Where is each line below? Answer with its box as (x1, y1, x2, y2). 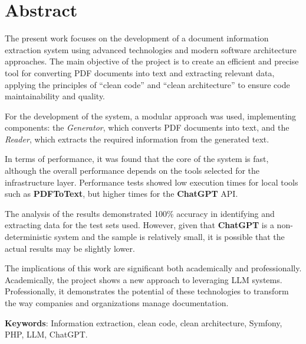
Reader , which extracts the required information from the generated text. (5, 132, 269, 145)
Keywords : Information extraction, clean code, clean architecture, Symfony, (5, 316, 282, 329)
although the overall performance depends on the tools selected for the (5, 164, 260, 177)
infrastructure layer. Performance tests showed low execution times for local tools (5, 176, 298, 188)
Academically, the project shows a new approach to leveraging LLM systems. (5, 273, 282, 285)
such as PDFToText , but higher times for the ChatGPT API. (5, 187, 238, 200)
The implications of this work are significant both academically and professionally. (5, 262, 302, 274)
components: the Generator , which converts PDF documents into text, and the (5, 121, 289, 134)
